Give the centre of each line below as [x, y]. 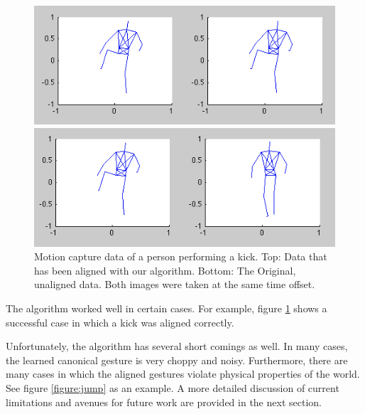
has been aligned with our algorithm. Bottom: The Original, [165, 270]
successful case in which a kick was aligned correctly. [120, 322]
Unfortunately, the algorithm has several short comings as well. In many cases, [177, 346]
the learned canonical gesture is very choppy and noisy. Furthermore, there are [177, 360]
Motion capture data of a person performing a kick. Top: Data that [181, 256]
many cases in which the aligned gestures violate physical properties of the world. [183, 374]
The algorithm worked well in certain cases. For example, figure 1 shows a [167, 308]
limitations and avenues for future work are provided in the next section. [164, 402]
